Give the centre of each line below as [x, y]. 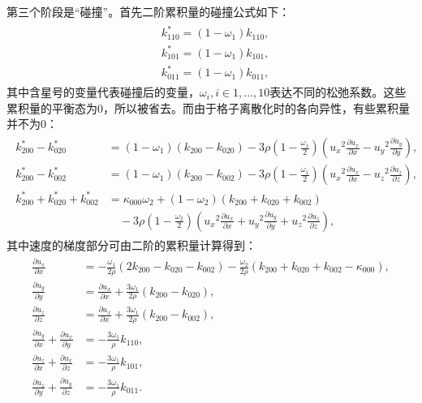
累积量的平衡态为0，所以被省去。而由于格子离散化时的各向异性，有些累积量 [208, 107]
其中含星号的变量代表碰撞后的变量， [103, 92]
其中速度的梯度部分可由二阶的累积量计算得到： [131, 244]
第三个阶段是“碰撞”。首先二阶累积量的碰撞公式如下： [149, 11]
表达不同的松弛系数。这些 [338, 92]
